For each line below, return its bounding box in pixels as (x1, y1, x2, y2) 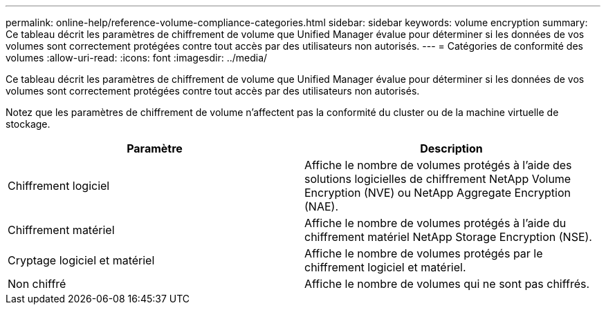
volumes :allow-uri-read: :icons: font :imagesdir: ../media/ (6, 52, 268, 64)
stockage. (6, 118, 50, 130)
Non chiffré (8, 277, 66, 291)
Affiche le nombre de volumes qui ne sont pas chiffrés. (304, 277, 590, 291)
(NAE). (304, 200, 338, 213)
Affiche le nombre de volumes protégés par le (304, 246, 543, 260)
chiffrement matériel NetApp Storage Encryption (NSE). (304, 230, 592, 244)
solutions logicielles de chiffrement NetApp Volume (304, 172, 571, 186)
